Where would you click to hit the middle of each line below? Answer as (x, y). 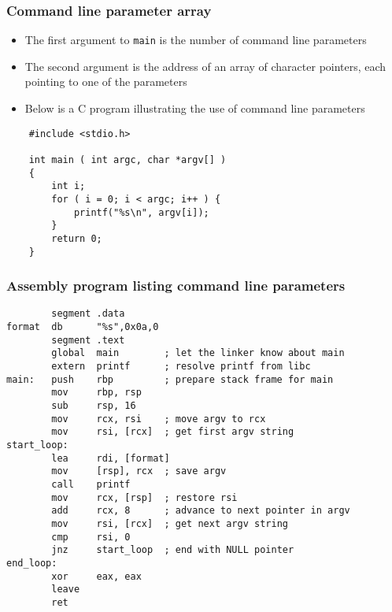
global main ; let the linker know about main (198, 353)
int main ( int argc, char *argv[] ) (128, 159)
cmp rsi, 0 (91, 537)
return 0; (77, 238)
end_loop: (32, 563)
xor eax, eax (96, 576)
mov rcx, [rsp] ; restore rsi (144, 497)
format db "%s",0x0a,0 (83, 327)
